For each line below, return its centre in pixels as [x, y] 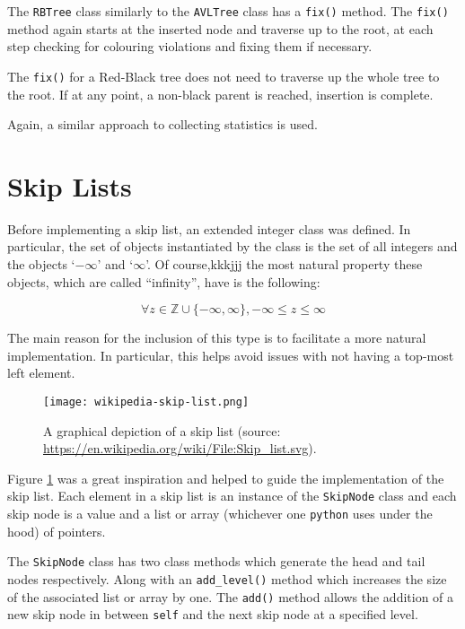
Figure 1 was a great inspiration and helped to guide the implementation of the [226, 478]
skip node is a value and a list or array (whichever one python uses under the [220, 514]
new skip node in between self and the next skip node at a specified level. [213, 614]
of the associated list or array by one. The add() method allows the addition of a [231, 596]
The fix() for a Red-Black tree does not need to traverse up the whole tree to [224, 76]
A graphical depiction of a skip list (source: [162, 430]
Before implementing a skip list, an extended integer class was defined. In [209, 228]
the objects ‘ [41, 264]
